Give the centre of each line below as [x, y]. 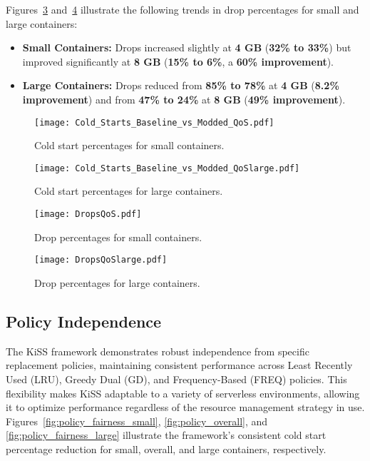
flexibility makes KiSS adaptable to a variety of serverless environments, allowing [183, 393]
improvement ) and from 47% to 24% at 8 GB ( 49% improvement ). [184, 99]
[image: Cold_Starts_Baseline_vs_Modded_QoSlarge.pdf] [167, 168]
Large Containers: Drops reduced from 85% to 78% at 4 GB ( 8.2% [181, 85]
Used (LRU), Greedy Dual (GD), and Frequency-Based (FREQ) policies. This [176, 379]
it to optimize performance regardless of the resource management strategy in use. [185, 407]
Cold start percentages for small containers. [129, 145]
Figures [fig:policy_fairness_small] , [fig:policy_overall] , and [137, 421]
